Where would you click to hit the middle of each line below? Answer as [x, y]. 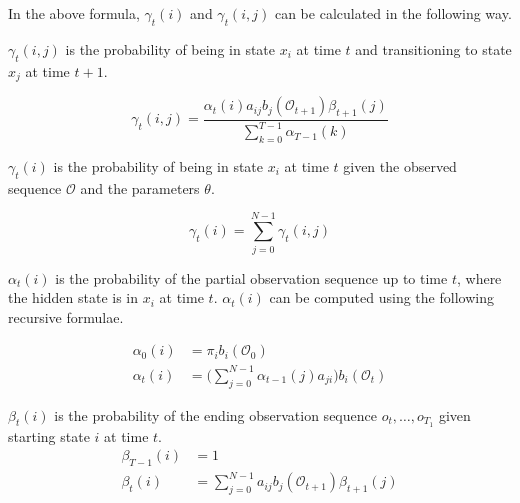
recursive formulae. [66, 316]
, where [479, 277]
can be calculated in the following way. [393, 13]
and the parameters [140, 187]
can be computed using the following [381, 297]
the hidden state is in [73, 297]
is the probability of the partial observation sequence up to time [251, 277]
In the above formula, [74, 13]
